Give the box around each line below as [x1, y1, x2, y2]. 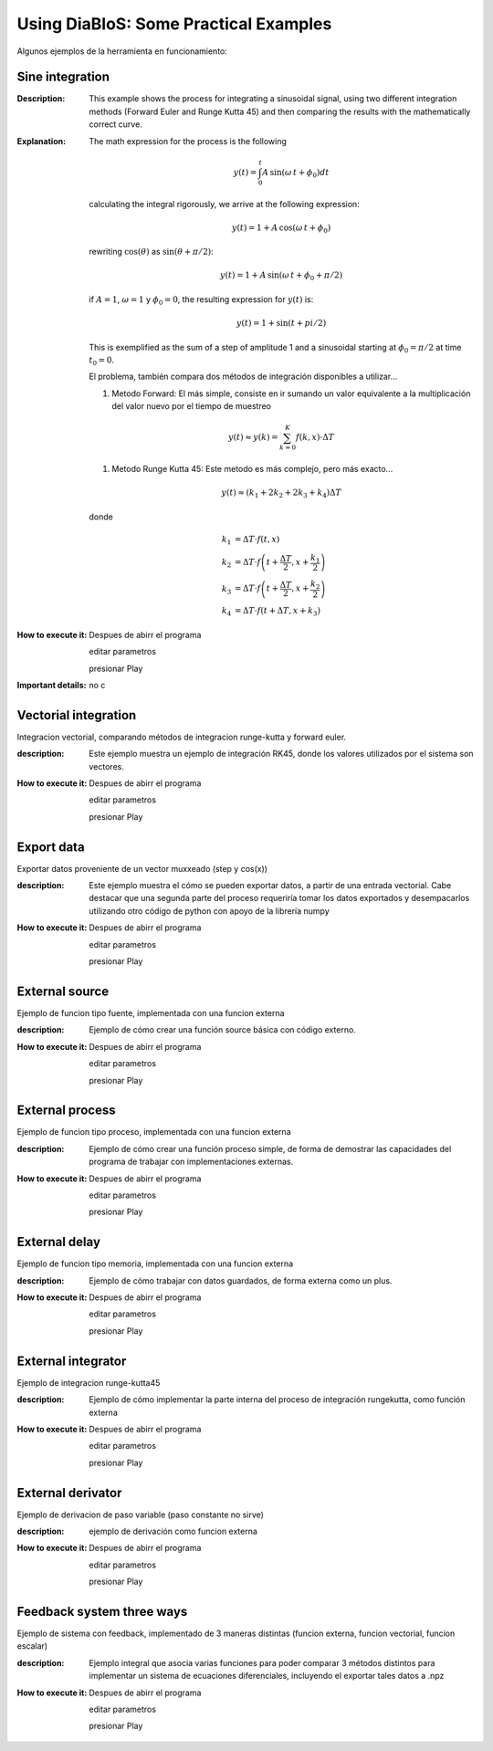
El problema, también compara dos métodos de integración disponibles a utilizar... [89, 371, 398, 383]
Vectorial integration [16, 708, 137, 723]
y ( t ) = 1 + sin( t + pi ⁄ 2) [236, 318, 327, 329]
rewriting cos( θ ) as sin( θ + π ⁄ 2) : [89, 246, 214, 257]
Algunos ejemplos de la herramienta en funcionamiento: [16, 46, 228, 57]
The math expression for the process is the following [89, 135, 288, 146]
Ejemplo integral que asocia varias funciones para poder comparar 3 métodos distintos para [89, 1657, 435, 1668]
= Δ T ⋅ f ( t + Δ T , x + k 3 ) [234, 605, 321, 618]
